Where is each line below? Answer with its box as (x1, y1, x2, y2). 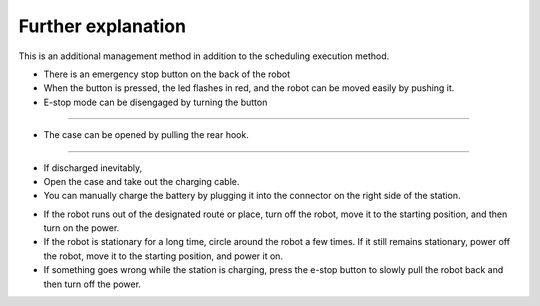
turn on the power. (43, 222, 120, 234)
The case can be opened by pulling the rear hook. (43, 129, 249, 141)
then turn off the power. (43, 278, 142, 290)
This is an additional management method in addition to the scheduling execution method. (18, 50, 390, 62)
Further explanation (18, 15, 187, 37)
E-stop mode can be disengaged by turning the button (43, 96, 268, 108)
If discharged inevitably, (43, 161, 143, 174)
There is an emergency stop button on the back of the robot (43, 68, 290, 80)
